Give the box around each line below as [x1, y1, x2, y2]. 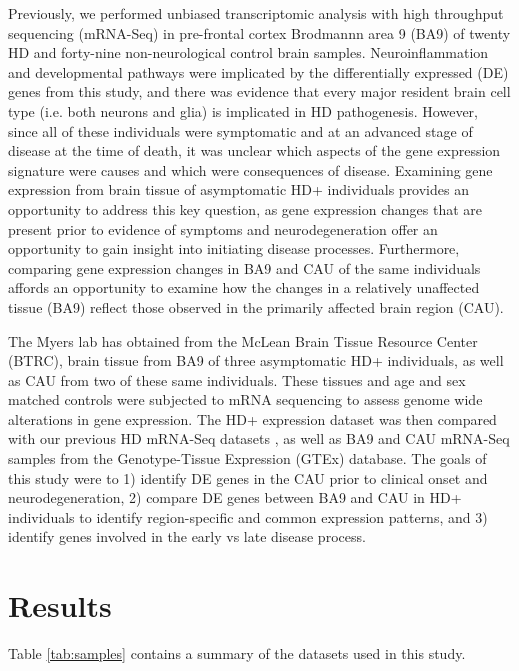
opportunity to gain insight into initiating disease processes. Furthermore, [8, 238, 460, 259]
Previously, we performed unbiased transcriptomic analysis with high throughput [8, 3, 504, 23]
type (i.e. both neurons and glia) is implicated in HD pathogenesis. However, [8, 100, 478, 121]
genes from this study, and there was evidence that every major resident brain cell [8, 81, 511, 102]
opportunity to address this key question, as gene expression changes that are [8, 198, 483, 219]
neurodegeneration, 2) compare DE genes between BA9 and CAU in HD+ [8, 487, 462, 508]
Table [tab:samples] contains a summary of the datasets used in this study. [8, 643, 466, 664]
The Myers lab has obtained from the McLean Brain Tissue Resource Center [8, 330, 478, 351]
